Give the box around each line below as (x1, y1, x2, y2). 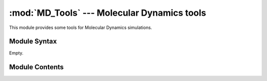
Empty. (9, 50, 24, 56)
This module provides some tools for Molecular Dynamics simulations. (9, 25, 152, 30)
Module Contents (9, 63, 64, 71)
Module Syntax (9, 37, 57, 46)
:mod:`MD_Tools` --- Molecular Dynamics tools (9, 7, 206, 18)
